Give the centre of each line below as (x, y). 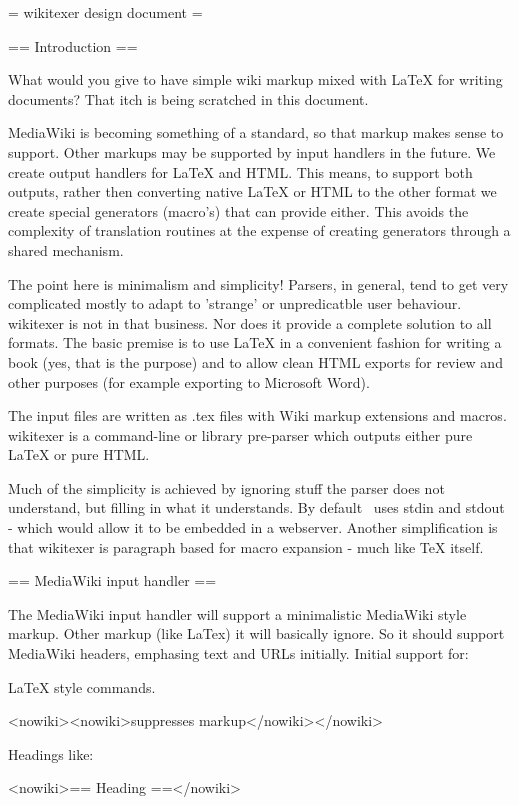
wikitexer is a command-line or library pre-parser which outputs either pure (240, 434)
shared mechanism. (66, 249)
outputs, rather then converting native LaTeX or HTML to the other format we (252, 191)
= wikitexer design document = (105, 12)
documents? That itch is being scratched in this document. (188, 98)
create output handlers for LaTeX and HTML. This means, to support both (240, 171)
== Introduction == (73, 45)
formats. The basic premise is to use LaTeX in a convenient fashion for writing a (255, 342)
